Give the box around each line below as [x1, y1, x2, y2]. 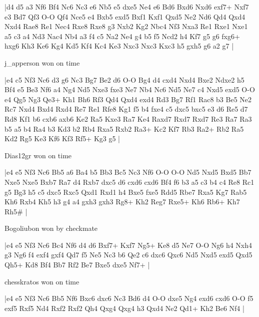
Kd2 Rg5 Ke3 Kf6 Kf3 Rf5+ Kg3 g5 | [4, 133, 120, 144]
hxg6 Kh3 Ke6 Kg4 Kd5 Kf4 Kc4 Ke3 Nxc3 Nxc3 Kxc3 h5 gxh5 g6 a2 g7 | [4, 41, 234, 51]
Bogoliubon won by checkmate [4, 223, 98, 233]
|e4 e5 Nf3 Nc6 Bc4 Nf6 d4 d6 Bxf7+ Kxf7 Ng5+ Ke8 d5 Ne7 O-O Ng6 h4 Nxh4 [4, 239, 252, 250]
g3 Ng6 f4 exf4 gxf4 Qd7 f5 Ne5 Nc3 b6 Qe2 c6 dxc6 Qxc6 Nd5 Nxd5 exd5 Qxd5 [4, 249, 252, 260]
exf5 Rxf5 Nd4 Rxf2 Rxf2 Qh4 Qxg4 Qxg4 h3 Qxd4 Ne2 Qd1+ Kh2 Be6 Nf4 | [4, 302, 244, 313]
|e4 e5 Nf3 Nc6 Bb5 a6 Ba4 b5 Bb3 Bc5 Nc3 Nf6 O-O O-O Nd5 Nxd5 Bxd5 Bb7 [4, 167, 251, 177]
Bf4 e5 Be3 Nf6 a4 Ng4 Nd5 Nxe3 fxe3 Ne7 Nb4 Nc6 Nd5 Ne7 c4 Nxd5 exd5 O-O [4, 84, 255, 95]
